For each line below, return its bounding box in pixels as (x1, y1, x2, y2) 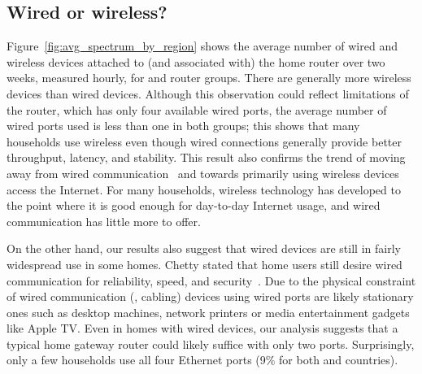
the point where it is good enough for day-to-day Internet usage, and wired (7, 197, 381, 214)
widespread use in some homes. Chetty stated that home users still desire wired (7, 255, 402, 272)
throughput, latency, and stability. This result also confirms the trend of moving (7, 149, 406, 166)
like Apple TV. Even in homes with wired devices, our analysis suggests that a (7, 320, 398, 337)
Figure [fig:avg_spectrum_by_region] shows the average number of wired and (7, 37, 398, 54)
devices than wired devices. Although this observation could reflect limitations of (7, 85, 409, 102)
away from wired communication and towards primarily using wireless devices (7, 164, 399, 181)
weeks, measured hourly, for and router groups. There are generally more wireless (7, 69, 411, 86)
